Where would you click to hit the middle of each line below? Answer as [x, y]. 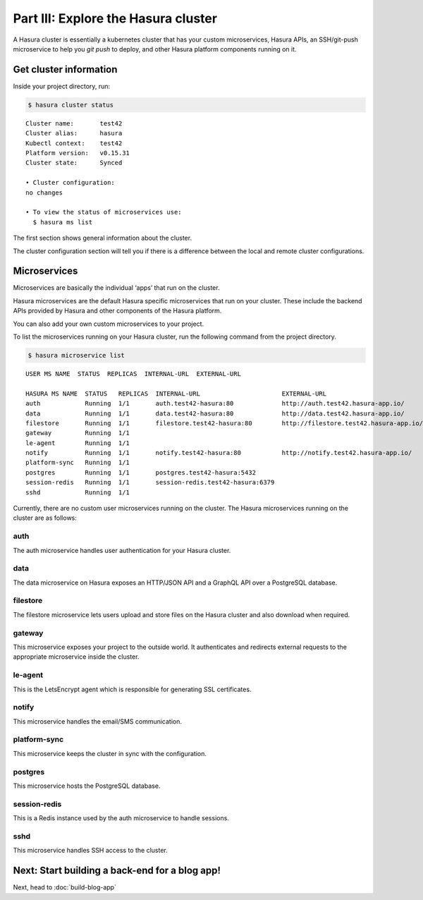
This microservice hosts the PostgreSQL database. [87, 786]
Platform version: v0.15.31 [78, 153]
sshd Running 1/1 [78, 492]
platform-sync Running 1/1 [78, 463]
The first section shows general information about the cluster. [103, 238]
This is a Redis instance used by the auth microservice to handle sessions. [121, 818]
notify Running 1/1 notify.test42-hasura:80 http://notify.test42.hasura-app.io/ [219, 453]
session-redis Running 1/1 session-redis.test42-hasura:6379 [150, 482]
